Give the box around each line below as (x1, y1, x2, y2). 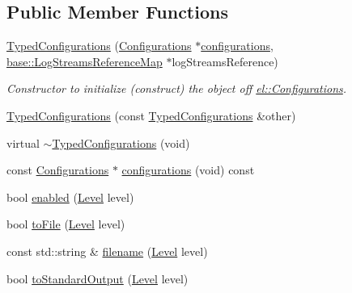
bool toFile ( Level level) (6, 216, 125, 232)
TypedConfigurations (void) (52, 134, 190, 151)
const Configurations (6, 161, 109, 178)
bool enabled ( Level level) (6, 188, 134, 205)
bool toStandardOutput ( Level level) (6, 270, 189, 287)
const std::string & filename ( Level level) (6, 242, 208, 259)
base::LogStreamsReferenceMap (6, 52, 163, 69)
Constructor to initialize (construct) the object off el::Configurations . (6, 80, 347, 97)
